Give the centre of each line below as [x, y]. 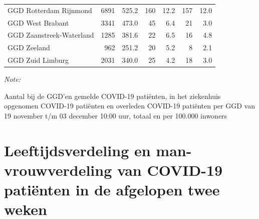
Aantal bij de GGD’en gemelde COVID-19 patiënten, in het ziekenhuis [112, 96]
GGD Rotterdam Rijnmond [50, 10]
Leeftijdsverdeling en [77, 150]
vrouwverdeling [58, 170]
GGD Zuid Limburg [38, 60]
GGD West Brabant [38, 22]
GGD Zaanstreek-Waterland [51, 35]
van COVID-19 [170, 170]
